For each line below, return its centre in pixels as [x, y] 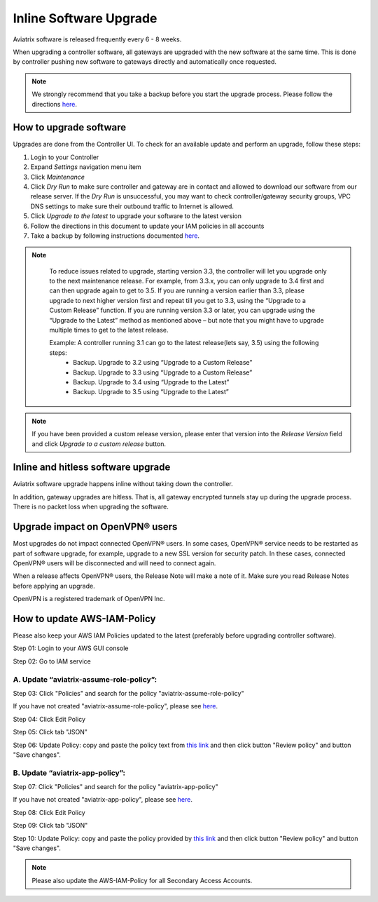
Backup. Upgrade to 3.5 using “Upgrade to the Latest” [151, 392]
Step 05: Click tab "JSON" [50, 732]
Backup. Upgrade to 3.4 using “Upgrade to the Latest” [151, 382]
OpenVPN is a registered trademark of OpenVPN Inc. [89, 599]
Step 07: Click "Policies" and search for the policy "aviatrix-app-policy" [115, 787]
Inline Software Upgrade [85, 18]
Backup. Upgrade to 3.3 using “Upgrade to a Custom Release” [163, 372]
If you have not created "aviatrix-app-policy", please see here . [103, 800]
